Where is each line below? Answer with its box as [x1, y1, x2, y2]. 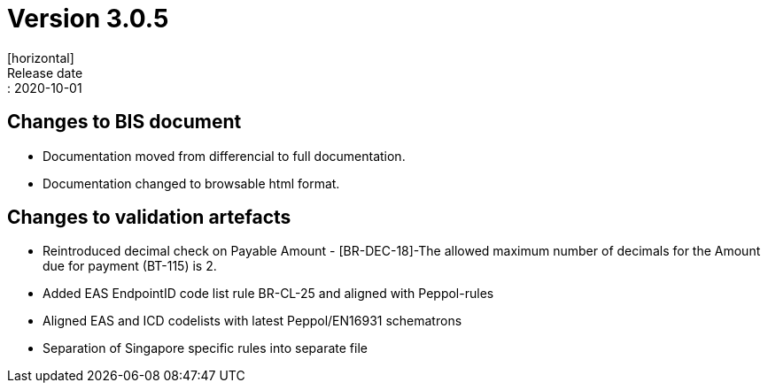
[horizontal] [7, 50, 74, 65]
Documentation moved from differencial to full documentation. [43, 148, 406, 164]
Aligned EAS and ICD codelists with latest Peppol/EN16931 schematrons [43, 313, 462, 329]
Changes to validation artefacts [7, 206, 291, 229]
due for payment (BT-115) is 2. [43, 258, 217, 274]
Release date [7, 65, 83, 80]
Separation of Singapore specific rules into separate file [43, 340, 368, 356]
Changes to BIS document [7, 111, 242, 134]
